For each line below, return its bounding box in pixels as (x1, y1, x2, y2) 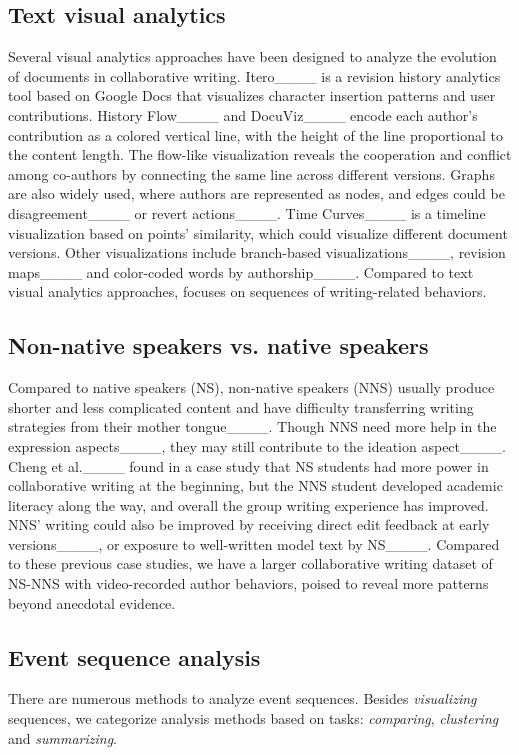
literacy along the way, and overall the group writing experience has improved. (8, 494, 489, 515)
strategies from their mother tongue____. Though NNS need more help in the (8, 416, 497, 437)
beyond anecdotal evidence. (8, 592, 176, 613)
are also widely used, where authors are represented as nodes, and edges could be (8, 183, 505, 204)
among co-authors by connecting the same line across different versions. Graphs (8, 163, 495, 184)
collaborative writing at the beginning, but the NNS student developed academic (8, 475, 503, 496)
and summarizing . (8, 727, 117, 748)
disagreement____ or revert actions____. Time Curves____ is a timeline (8, 202, 486, 223)
